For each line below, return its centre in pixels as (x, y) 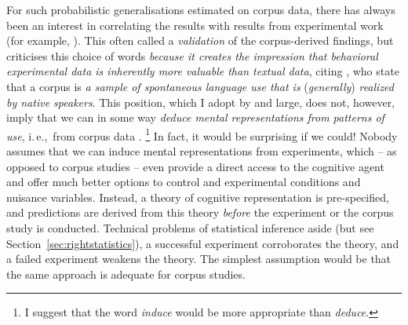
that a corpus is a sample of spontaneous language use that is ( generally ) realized (200, 86)
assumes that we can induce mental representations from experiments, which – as (202, 151)
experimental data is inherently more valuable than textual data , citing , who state (203, 71)
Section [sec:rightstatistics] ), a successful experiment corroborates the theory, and (203, 243)
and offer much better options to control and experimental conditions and (184, 182)
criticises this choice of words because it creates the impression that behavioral (192, 55)
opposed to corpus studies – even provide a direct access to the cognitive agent (195, 166)
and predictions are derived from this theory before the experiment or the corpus (200, 212)
